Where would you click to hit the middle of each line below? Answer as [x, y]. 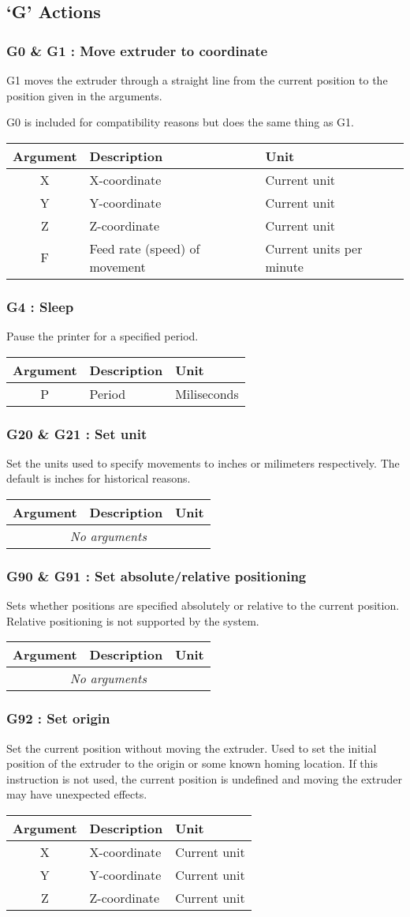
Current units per [314, 248]
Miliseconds [207, 393]
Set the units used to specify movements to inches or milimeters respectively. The [203, 462]
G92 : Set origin [58, 718]
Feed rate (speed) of [145, 248]
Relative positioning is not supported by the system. [133, 620]
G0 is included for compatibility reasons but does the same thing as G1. [180, 122]
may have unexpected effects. [77, 794]
